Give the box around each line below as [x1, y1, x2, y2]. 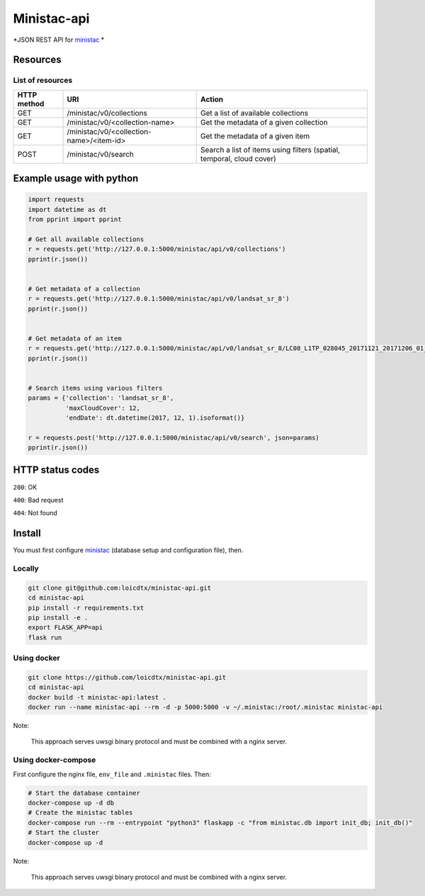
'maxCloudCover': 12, [64, 404, 141, 412]
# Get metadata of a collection [28, 284, 141, 293]
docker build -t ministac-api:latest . [28, 693, 166, 701]
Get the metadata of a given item [200, 131, 310, 141]
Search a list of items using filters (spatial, [200, 145, 340, 155]
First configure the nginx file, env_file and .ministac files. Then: [13, 770, 212, 778]
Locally [13, 564, 39, 573]
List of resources [13, 75, 73, 85]
